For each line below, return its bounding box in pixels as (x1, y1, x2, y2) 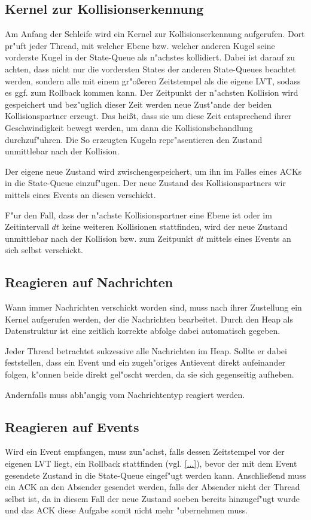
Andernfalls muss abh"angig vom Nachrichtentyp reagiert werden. (5, 388, 245, 400)
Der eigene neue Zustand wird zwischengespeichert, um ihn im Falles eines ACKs (5, 165, 302, 177)
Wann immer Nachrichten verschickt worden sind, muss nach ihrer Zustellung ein (5, 301, 302, 314)
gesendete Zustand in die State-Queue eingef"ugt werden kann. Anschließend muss (5, 469, 306, 481)
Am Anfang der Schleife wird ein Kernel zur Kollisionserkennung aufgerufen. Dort (5, 28, 305, 40)
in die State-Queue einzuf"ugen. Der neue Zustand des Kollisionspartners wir (5, 177, 286, 189)
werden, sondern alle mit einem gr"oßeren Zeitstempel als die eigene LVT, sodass (5, 74, 301, 87)
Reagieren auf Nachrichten (5, 273, 173, 291)
